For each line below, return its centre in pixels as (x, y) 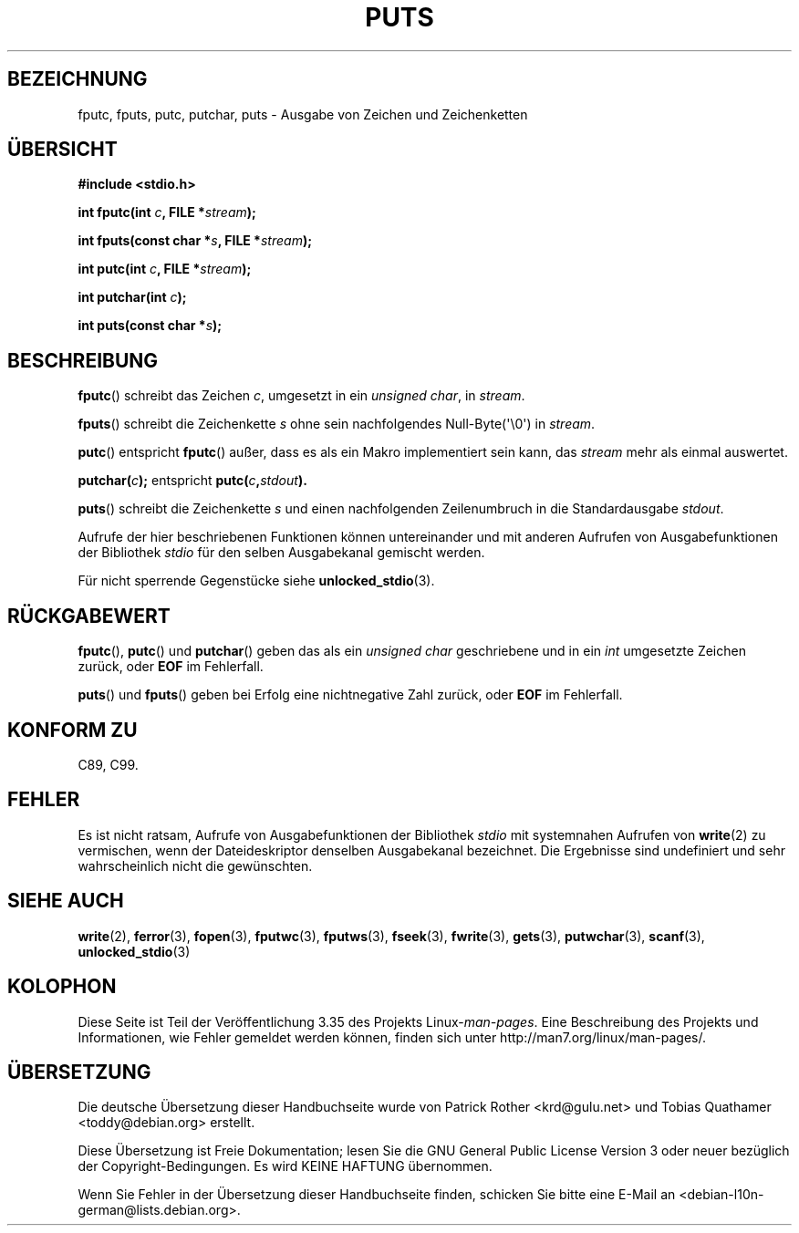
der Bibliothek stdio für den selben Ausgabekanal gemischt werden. (281, 553)
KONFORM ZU (73, 730)
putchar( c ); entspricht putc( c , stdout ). (192, 481)
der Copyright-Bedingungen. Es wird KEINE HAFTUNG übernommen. (285, 1166)
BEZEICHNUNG (78, 79)
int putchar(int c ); (132, 297)
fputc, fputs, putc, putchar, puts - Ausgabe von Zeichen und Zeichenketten (303, 114)
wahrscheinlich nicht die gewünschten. (195, 865)
